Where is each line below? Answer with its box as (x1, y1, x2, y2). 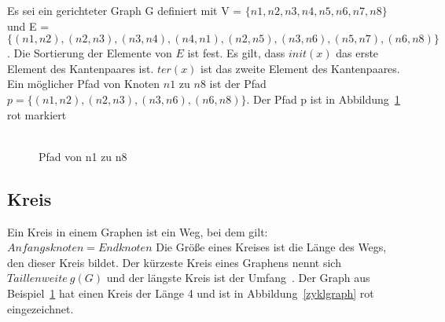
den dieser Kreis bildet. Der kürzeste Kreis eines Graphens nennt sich (7, 254, 341, 270)
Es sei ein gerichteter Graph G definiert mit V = (7, 2, 242, 18)
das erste (336, 45, 379, 61)
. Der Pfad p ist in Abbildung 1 (246, 90, 400, 107)
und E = (7, 17, 50, 34)
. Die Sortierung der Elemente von (7, 45, 172, 61)
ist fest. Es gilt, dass (187, 45, 285, 61)
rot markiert (7, 106, 67, 123)
